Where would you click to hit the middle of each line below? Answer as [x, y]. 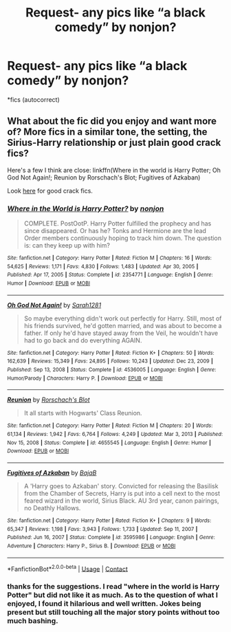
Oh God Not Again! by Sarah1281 [54, 305]
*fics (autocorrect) [33, 99]
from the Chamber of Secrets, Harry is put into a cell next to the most [122, 493]
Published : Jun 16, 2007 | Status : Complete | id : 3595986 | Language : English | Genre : [111, 538]
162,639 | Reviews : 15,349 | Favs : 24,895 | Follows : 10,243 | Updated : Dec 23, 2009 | [110, 361]
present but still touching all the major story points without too [113, 612]
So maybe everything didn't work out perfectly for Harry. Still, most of [123, 318]
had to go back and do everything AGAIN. [83, 340]
